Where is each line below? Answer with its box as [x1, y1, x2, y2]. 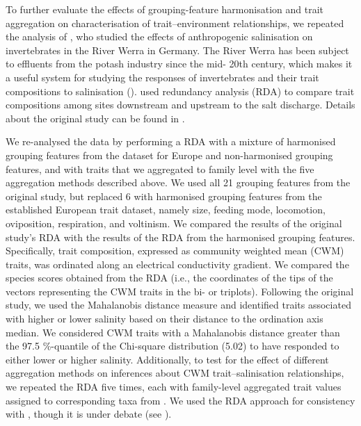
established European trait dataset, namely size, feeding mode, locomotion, [6, 202, 326, 217]
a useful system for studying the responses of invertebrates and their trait [6, 69, 319, 84]
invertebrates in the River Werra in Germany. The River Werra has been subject [6, 42, 349, 57]
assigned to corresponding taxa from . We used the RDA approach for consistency [6, 393, 355, 407]
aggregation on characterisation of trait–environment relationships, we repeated [6, 15, 344, 30]
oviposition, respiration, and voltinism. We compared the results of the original [6, 215, 342, 230]
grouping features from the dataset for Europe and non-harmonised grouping [6, 147, 333, 162]
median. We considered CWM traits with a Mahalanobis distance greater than [6, 325, 340, 339]
